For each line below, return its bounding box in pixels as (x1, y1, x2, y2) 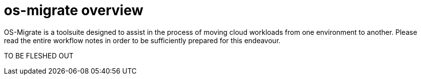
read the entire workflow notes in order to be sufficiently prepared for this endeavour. (4, 36, 281, 45)
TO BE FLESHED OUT (4, 51, 74, 60)
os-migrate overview (4, 2, 144, 19)
